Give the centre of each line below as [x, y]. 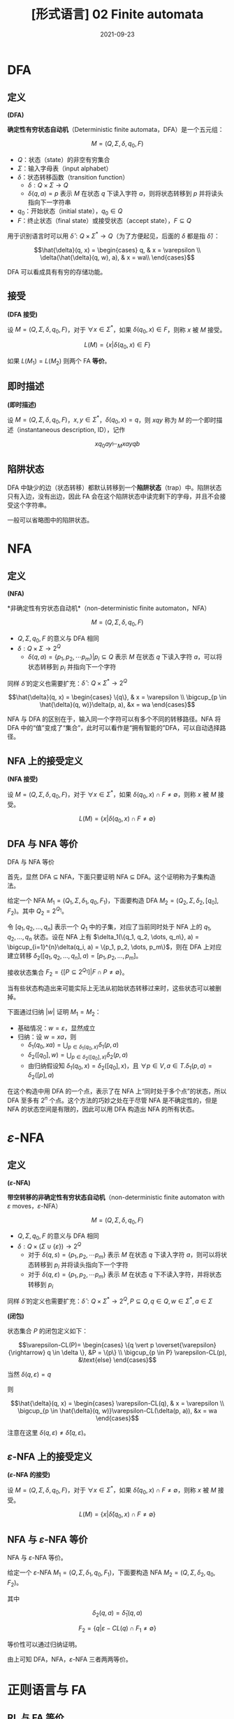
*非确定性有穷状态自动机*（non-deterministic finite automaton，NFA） [109, 608]
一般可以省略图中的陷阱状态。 [50, 520]
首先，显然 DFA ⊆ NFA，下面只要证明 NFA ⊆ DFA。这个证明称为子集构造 [112, 877]
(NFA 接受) [23, 779]
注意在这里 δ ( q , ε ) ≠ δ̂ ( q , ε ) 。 [49, 1432]
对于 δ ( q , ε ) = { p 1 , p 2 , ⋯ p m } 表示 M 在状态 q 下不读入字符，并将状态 [125, 1275]
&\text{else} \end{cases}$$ [117, 1360]
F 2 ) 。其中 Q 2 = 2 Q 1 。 [38, 911]
